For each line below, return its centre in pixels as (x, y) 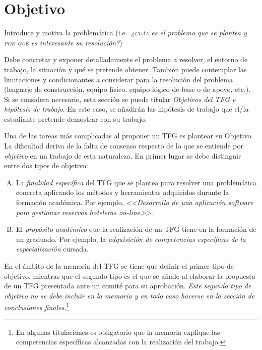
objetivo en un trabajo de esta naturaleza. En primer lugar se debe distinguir (123, 155)
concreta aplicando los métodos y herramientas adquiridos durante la (122, 192)
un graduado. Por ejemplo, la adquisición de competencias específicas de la (131, 239)
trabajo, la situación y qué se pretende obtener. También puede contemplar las (125, 69)
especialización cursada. (52, 249)
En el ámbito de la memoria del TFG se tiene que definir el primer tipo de (119, 266)
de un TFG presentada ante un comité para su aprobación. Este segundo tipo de (128, 286)
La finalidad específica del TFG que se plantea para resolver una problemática (136, 182)
